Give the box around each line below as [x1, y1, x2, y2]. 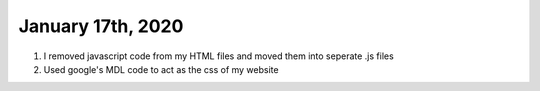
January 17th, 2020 [18, 15, 184, 37]
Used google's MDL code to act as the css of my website [43, 63, 279, 75]
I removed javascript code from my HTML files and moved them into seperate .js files [43, 50, 394, 62]
